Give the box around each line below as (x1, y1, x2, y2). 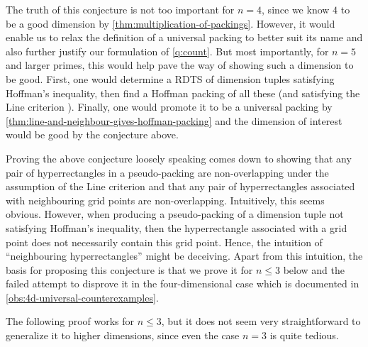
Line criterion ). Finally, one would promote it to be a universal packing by (6, 99, 333, 114)
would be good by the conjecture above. (6, 127, 179, 142)
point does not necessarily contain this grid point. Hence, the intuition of (6, 234, 323, 249)
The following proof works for (6, 314, 135, 329)
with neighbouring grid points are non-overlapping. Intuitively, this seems (6, 192, 325, 207)
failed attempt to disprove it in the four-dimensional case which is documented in (6, 276, 359, 291)
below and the (283, 262, 345, 277)
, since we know (262, 2, 330, 16)
